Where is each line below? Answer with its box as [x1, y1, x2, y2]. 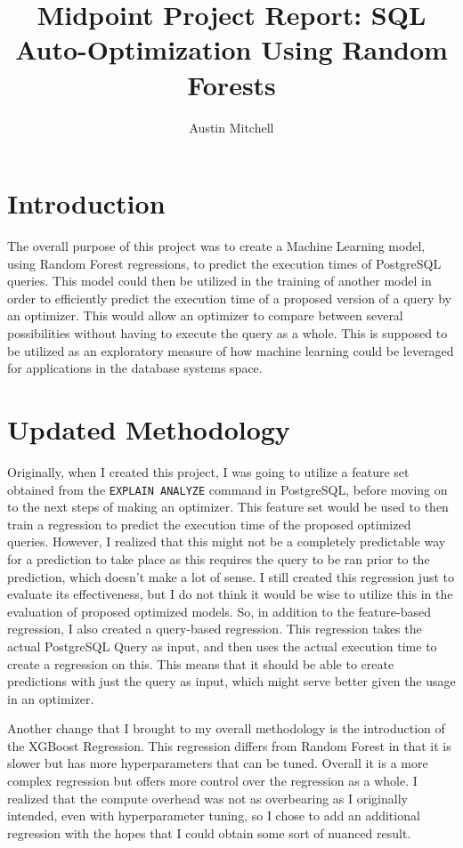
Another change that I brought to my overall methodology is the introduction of [7, 719, 445, 738]
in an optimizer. [7, 689, 94, 707]
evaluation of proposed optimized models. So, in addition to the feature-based [7, 602, 431, 620]
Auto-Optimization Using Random [15, 31, 448, 68]
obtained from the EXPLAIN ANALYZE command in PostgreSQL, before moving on [7, 480, 448, 498]
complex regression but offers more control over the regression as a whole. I [7, 771, 418, 790]
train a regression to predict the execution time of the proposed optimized [7, 514, 411, 533]
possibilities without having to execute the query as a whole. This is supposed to [7, 324, 448, 342]
